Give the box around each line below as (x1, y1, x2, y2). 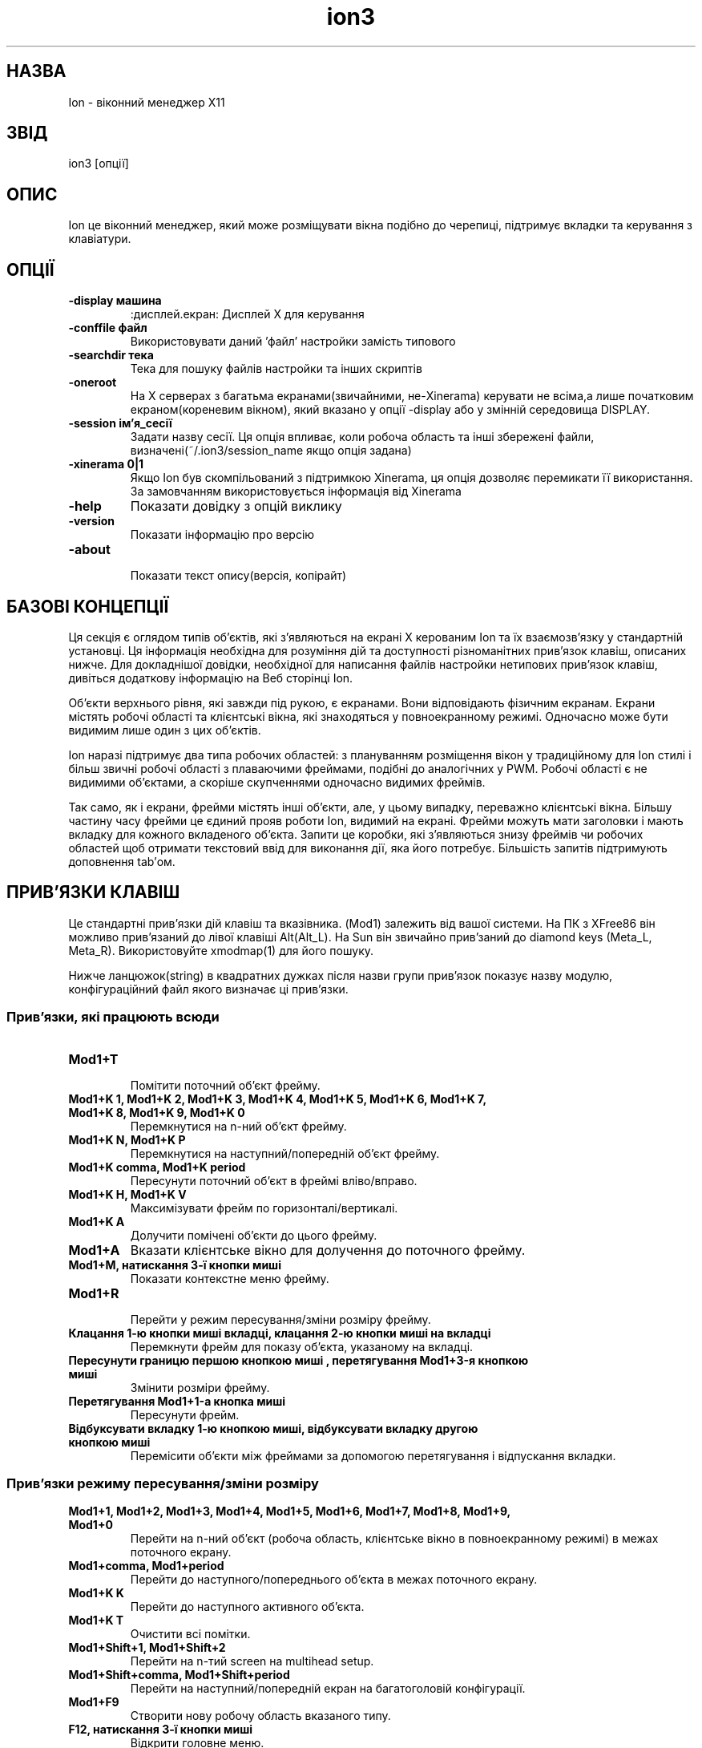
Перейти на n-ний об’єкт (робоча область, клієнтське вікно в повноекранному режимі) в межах (130, 1532, 659, 1546)
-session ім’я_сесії (68, 416, 172, 431)
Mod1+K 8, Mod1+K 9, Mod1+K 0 (68, 1105, 245, 1119)
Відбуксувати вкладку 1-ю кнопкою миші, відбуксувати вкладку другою (68, 1421, 478, 1435)
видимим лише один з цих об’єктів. (68, 722, 261, 737)
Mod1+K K (68, 1586, 124, 1600)
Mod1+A (68, 1241, 120, 1258)
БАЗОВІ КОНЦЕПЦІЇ (6, 596, 169, 617)
